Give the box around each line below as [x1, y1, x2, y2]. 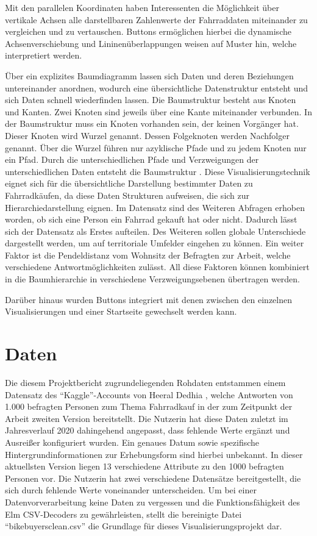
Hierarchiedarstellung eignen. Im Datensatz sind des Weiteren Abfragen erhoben [5, 201, 305, 213]
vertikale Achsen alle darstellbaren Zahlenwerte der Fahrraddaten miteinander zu [5, 13, 308, 26]
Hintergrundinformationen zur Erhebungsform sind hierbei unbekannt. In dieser [5, 448, 303, 460]
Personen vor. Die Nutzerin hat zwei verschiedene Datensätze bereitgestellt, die [5, 471, 301, 484]
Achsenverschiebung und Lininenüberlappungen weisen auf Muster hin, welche [5, 37, 297, 49]
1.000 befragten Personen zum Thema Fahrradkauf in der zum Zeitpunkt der [5, 400, 293, 413]
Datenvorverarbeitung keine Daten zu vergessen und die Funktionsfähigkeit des [5, 495, 301, 508]
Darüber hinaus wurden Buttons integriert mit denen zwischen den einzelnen [5, 293, 293, 306]
